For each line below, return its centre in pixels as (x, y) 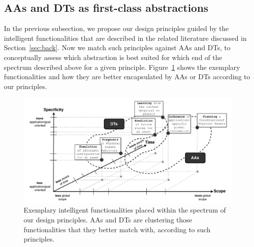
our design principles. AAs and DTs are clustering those (108, 219)
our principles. (26, 86)
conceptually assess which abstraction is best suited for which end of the (113, 57)
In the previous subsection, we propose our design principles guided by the (116, 28)
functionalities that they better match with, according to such (117, 229)
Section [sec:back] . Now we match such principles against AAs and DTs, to (117, 47)
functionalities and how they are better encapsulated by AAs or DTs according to (127, 77)
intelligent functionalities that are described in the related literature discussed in (125, 38)
